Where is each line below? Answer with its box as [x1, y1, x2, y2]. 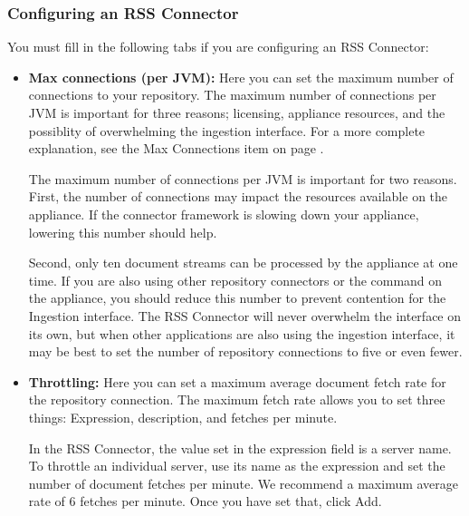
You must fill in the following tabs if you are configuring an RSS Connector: [7, 37, 429, 56]
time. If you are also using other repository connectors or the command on [28, 270, 443, 289]
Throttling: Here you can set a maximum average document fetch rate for [28, 372, 446, 391]
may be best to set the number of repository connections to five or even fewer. [28, 342, 463, 361]
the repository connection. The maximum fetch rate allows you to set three [28, 390, 445, 409]
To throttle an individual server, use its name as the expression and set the [28, 456, 445, 475]
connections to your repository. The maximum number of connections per [28, 85, 436, 104]
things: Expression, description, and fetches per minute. [28, 407, 338, 426]
